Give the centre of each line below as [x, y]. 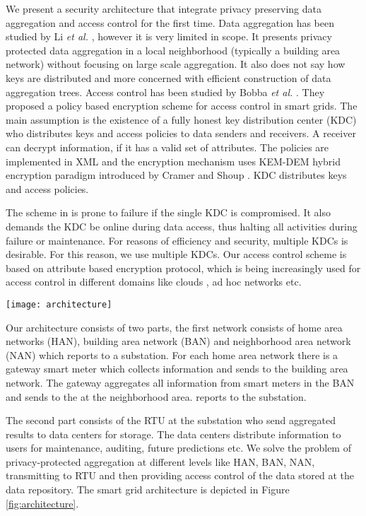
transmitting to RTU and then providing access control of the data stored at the [180, 475]
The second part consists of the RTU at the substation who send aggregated [171, 420]
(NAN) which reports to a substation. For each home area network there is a [172, 354]
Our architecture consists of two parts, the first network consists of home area [174, 327]
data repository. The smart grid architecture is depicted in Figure [148, 489]
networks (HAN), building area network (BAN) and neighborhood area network [178, 341]
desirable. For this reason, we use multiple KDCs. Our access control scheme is [176, 254]
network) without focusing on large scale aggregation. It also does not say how [176, 64]
